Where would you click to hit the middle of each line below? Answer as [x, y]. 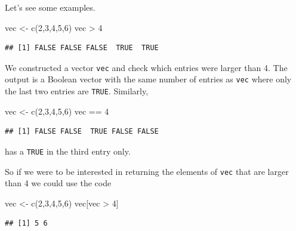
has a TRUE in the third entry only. [68, 151]
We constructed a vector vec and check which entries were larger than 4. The [146, 67]
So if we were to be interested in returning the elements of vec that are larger [147, 171]
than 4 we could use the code [58, 183]
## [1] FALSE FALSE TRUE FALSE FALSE [82, 132]
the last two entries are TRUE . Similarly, [77, 91]
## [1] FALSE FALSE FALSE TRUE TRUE [82, 48]
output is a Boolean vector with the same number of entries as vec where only [148, 79]
